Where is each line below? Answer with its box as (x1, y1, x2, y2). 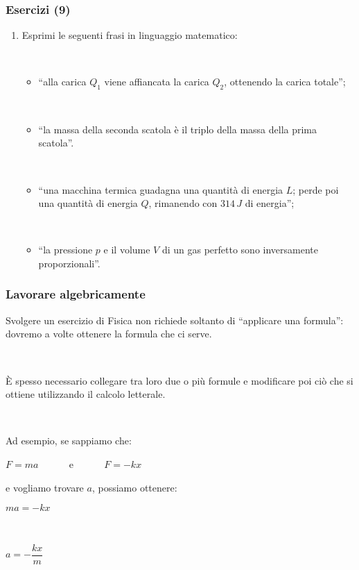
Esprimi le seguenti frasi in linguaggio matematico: (21, 28, 238, 42)
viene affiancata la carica (104, 74, 209, 89)
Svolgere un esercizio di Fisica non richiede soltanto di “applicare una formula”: (6, 312, 344, 327)
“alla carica (38, 74, 87, 89)
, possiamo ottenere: (91, 480, 177, 494)
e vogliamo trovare (6, 480, 84, 494)
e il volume (103, 242, 150, 257)
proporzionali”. (38, 255, 100, 270)
